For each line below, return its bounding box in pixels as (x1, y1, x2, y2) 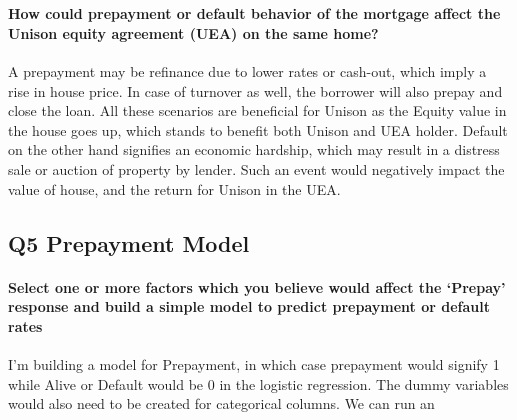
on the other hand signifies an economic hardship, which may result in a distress (8, 139, 500, 160)
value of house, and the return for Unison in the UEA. (8, 178, 341, 199)
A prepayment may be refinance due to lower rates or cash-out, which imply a (8, 60, 487, 81)
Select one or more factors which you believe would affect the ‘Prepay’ (8, 276, 506, 297)
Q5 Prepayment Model (8, 227, 250, 258)
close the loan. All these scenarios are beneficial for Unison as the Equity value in (8, 100, 507, 121)
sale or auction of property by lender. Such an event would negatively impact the (8, 158, 505, 179)
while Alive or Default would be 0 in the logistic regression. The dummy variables (8, 373, 509, 394)
